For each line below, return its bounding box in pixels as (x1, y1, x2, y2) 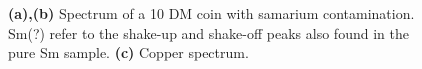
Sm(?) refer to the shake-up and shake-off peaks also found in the (8, 22, 409, 43)
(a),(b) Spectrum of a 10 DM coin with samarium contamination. (8, 3, 415, 23)
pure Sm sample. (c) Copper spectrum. (8, 42, 249, 63)
